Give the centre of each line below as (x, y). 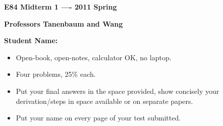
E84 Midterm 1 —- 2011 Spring (61, 7)
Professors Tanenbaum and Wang (64, 23)
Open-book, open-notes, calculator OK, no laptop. (94, 57)
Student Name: (31, 40)
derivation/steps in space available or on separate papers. (104, 101)
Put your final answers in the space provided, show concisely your (118, 91)
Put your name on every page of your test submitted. (98, 118)
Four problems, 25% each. (56, 74)
